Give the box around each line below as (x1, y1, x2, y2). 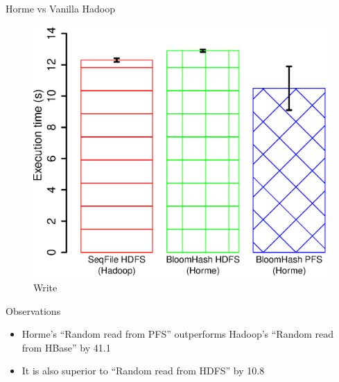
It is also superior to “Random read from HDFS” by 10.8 (21, 363, 265, 378)
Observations (6, 303, 61, 318)
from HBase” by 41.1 (21, 340, 111, 354)
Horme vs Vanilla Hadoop (6, 1, 116, 15)
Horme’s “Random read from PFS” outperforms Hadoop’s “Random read (21, 327, 334, 341)
